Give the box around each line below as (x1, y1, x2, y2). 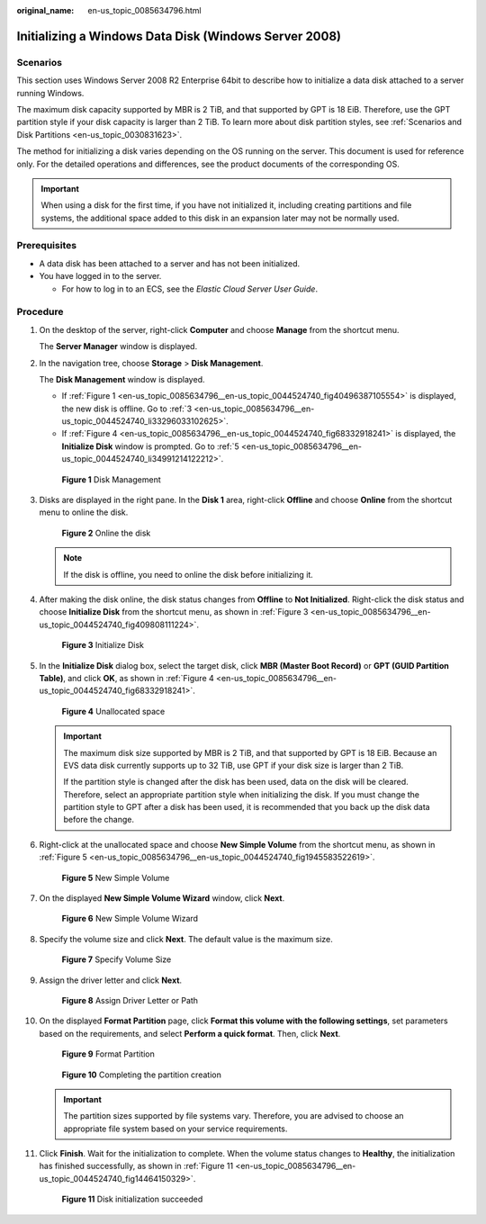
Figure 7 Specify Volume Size (61, 954, 172, 965)
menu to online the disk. (39, 507, 129, 517)
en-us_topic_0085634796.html (87, 5, 202, 15)
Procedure (16, 306, 64, 319)
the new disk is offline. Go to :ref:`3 (61, 403, 193, 414)
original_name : (16, 5, 75, 15)
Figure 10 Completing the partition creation (61, 1069, 222, 1080)
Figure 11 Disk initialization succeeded (61, 1193, 203, 1205)
